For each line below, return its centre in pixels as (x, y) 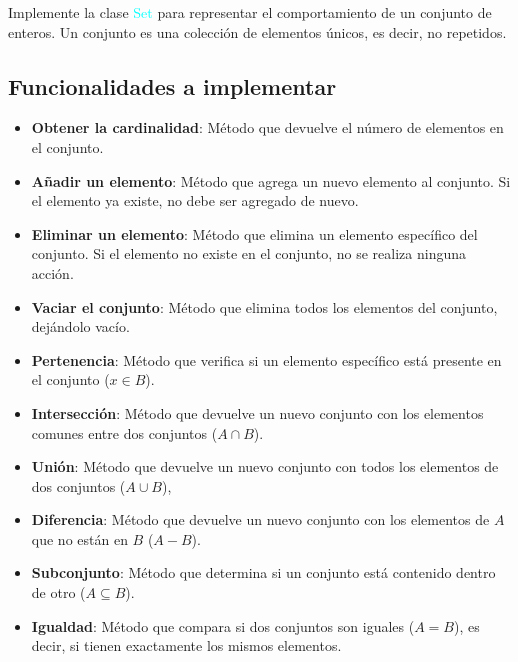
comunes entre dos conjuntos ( (124, 432)
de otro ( (58, 592)
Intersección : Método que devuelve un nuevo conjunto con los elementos (257, 412)
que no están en (79, 538)
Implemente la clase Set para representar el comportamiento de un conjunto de (250, 12)
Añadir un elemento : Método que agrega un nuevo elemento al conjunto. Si (271, 180)
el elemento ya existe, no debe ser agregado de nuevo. (195, 200)
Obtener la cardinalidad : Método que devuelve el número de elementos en (267, 127)
